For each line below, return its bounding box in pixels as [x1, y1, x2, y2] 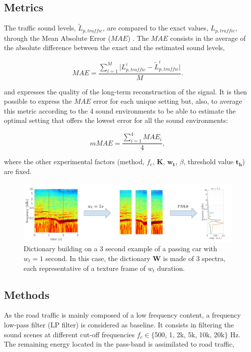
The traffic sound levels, [4, 23, 76, 33]
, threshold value [183, 156, 234, 167]
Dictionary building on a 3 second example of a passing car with [24, 243, 218, 254]
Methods [4, 287, 50, 302]
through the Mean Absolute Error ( [4, 32, 111, 43]
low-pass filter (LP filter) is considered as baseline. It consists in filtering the [4, 319, 234, 329]
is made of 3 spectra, [163, 253, 225, 263]
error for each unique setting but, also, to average [93, 96, 242, 106]
